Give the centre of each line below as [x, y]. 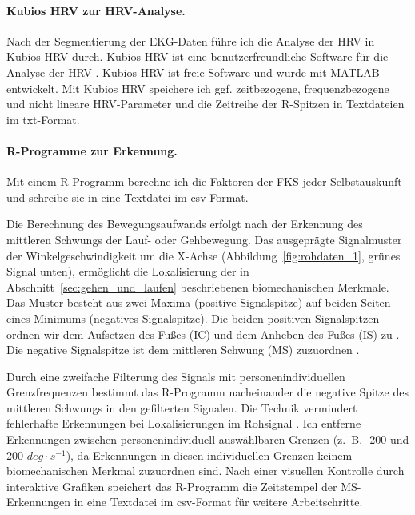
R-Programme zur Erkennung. [92, 150]
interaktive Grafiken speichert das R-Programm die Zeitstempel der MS [182, 486]
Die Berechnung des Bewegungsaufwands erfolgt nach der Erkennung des [185, 224]
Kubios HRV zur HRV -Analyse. [96, 10]
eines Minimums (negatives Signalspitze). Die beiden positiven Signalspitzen [193, 318]
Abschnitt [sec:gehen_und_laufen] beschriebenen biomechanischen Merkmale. [198, 286]
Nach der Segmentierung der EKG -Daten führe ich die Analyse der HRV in [191, 40]
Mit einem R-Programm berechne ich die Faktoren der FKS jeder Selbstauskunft [204, 181]
